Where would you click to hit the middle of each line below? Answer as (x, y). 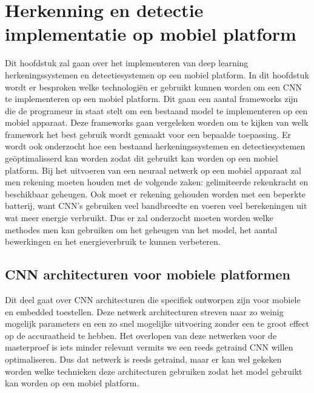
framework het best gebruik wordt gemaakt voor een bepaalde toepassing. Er (148, 134)
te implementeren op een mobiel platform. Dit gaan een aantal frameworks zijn (152, 99)
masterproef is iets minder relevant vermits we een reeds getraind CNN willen (149, 347)
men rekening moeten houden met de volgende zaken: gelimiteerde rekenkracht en (157, 182)
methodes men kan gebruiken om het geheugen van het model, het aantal (141, 229)
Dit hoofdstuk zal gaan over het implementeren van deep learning (127, 63)
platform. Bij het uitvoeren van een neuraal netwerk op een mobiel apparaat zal (153, 170)
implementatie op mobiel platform (151, 34)
